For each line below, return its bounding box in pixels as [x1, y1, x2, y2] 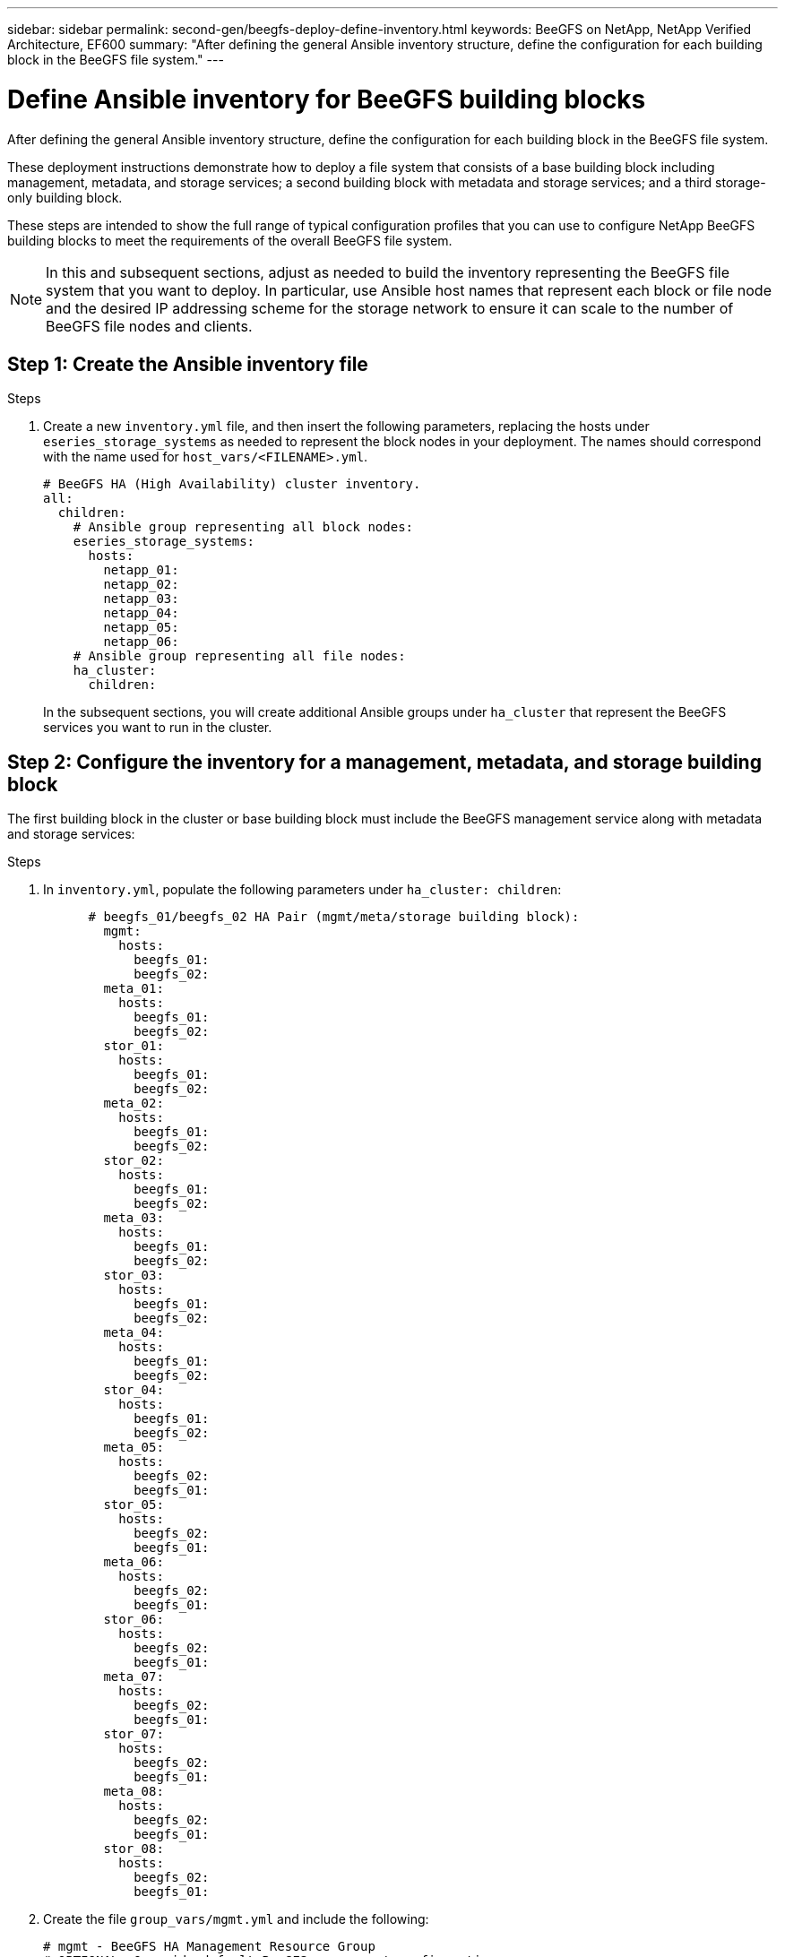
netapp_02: [103, 577, 179, 592]
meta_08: [103, 1784, 164, 1799]
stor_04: [103, 1383, 164, 1398]
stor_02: [103, 1153, 164, 1168]
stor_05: [103, 1497, 164, 1513]
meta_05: [103, 1440, 164, 1455]
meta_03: [103, 1211, 164, 1226]
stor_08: [103, 1841, 164, 1857]
